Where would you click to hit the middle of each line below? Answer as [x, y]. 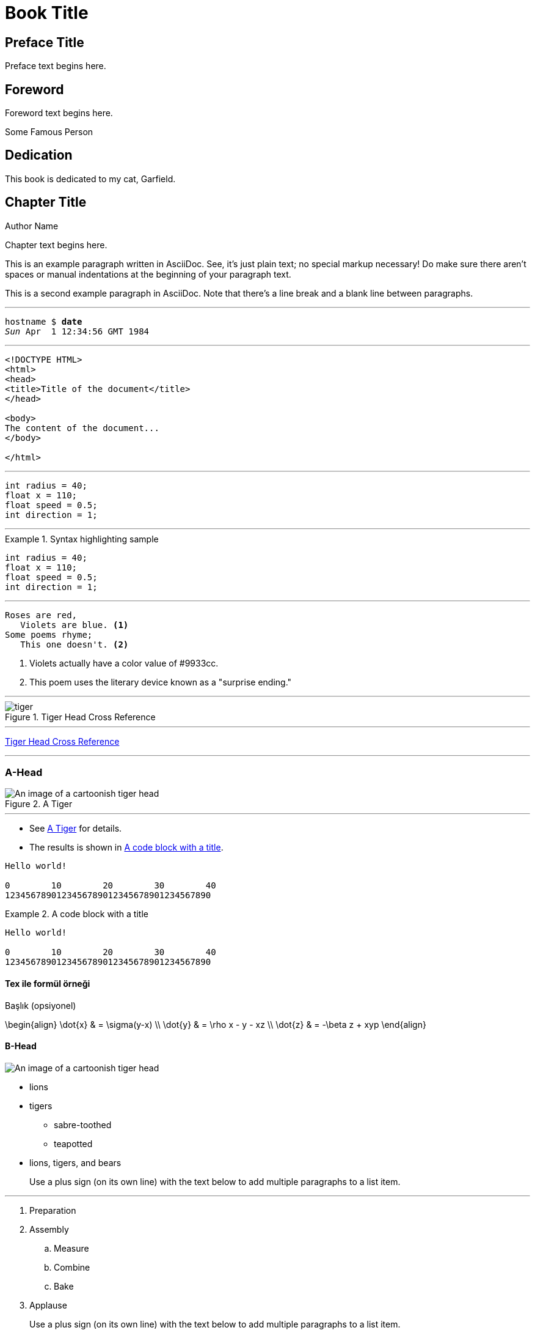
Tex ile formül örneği [48, 984]
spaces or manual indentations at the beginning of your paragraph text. [148, 274]
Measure [71, 1248]
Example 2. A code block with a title [77, 914]
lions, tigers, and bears [75, 1162]
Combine [72, 1267]
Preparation [53, 1210]
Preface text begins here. [56, 66]
